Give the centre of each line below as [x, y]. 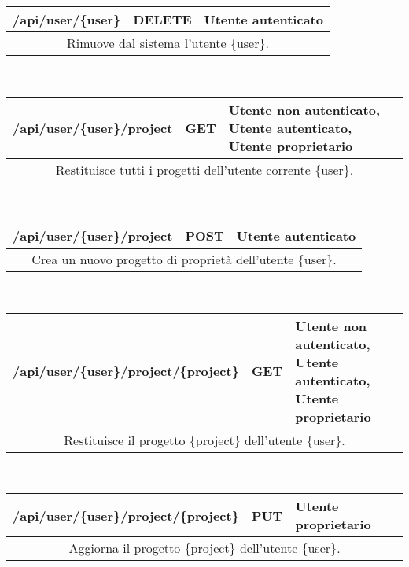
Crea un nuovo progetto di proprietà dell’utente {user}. [184, 260]
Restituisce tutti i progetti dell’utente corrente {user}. [204, 169]
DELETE [162, 19]
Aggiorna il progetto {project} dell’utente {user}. [204, 548]
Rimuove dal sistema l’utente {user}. [168, 43]
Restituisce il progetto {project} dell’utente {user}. [204, 440]
